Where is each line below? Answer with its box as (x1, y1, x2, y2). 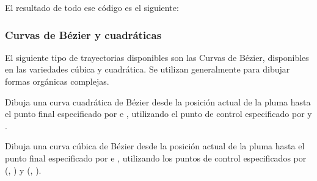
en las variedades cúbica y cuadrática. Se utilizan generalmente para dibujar (5, 63, 290, 76)
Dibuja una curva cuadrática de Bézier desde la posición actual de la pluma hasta (5, 95, 311, 108)
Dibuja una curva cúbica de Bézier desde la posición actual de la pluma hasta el (5, 140, 305, 152)
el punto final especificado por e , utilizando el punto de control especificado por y (5, 107, 312, 120)
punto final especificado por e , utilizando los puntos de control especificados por (5, 151, 307, 164)
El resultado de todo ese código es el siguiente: (5, 1, 179, 13)
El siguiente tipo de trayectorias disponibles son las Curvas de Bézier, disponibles (5, 51, 309, 63)
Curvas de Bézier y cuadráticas (5, 27, 162, 42)
